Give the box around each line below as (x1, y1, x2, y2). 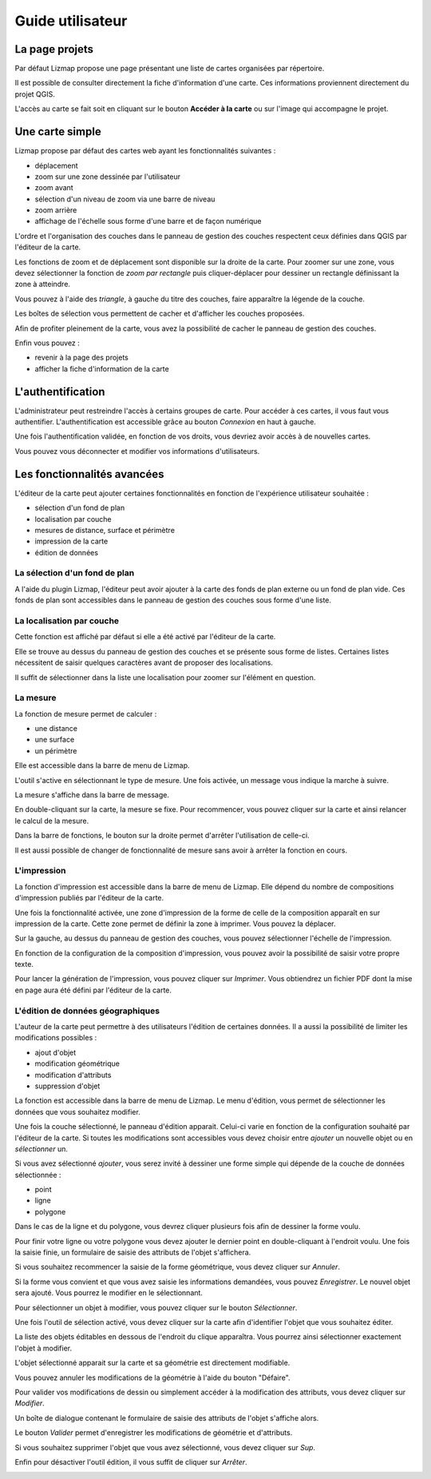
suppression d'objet (34, 1081, 101, 1091)
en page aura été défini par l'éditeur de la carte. (14, 985, 172, 995)
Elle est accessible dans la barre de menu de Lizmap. (14, 761, 191, 770)
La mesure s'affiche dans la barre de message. (14, 790, 169, 800)
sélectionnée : (14, 1170, 61, 1179)
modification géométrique (34, 1059, 120, 1068)
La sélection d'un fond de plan (14, 567, 135, 578)
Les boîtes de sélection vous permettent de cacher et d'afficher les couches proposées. (14, 308, 305, 319)
